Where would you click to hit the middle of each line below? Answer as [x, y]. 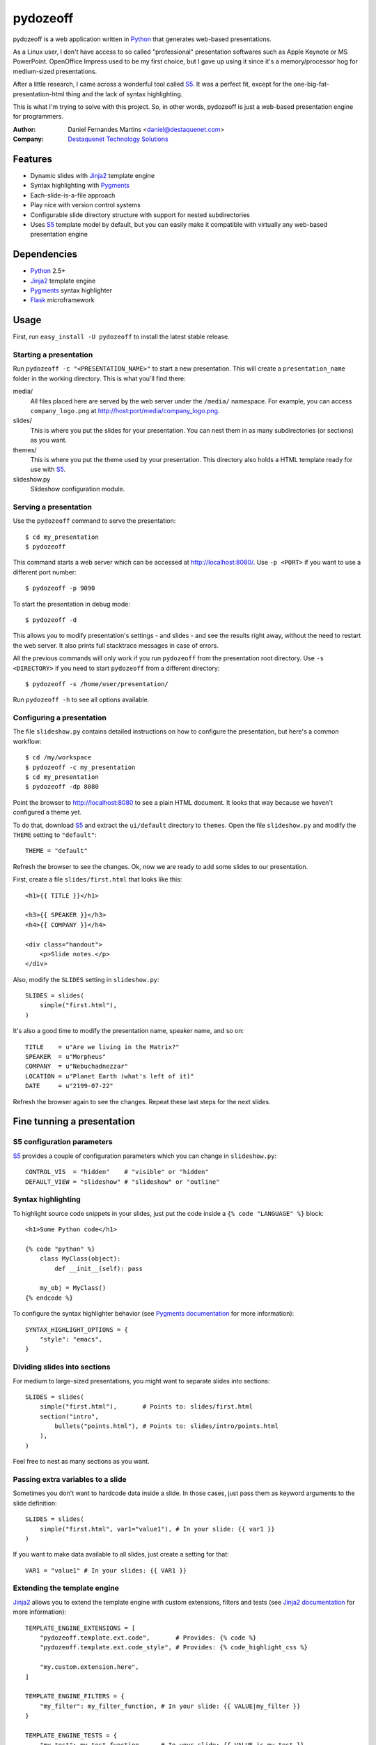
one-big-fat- [312, 84]
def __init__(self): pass [99, 1268]
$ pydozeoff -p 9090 [60, 588]
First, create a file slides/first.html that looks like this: [97, 879]
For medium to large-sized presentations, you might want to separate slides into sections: [141, 1381]
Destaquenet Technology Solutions [118, 139]
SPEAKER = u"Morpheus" [66, 1057]
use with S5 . [48, 469]
